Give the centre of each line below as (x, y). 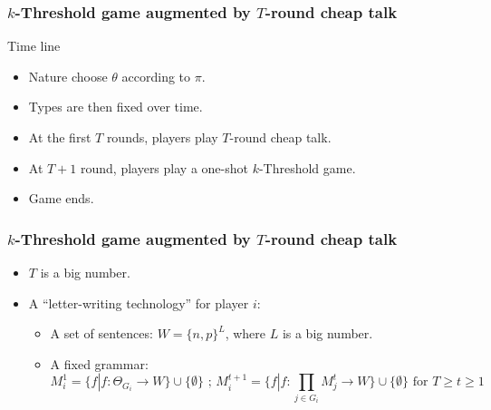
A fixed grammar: (99, 363)
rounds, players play (162, 137)
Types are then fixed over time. (116, 107)
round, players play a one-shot (164, 167)
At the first (60, 137)
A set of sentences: (101, 333)
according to (156, 76)
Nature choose (68, 76)
